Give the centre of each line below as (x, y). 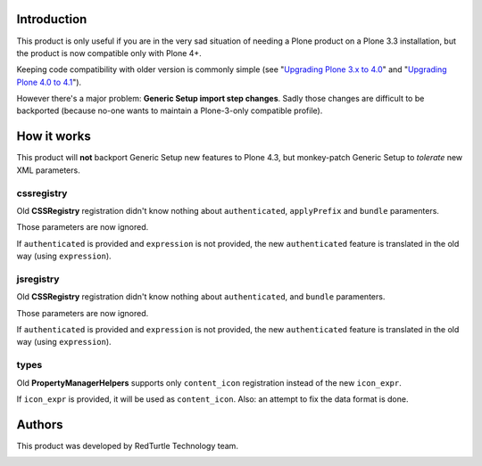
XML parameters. (48, 170)
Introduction (52, 19)
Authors (40, 425)
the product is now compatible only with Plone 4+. (109, 53)
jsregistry (38, 279)
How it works (54, 137)
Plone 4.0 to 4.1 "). (49, 82)
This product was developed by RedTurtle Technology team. (127, 446)
